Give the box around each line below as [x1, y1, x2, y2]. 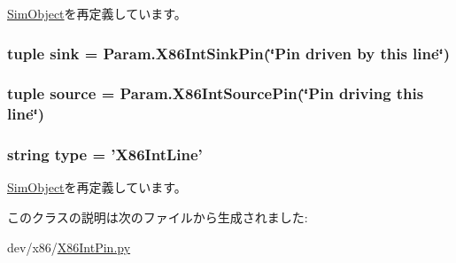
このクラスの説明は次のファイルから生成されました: [7, 208, 308, 227]
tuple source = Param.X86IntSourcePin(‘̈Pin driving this [7, 82, 424, 104]
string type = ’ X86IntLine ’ [7, 143, 203, 166]
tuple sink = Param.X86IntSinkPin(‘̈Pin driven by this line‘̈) [7, 42, 451, 64]
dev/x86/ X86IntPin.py [7, 237, 131, 256]
